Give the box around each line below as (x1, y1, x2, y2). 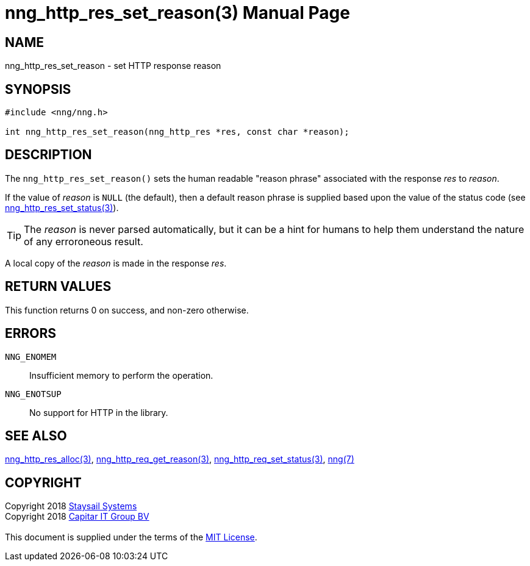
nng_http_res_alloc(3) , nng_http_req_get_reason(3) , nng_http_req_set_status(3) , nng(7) (5, 454, 354, 465)
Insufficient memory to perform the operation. (29, 370, 213, 381)
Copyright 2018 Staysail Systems (5, 501, 137, 512)
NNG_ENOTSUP (5, 389, 62, 399)
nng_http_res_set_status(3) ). (5, 202, 119, 213)
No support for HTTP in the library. (29, 407, 168, 418)
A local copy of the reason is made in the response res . (5, 257, 227, 268)
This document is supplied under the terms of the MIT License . (5, 532, 257, 543)
